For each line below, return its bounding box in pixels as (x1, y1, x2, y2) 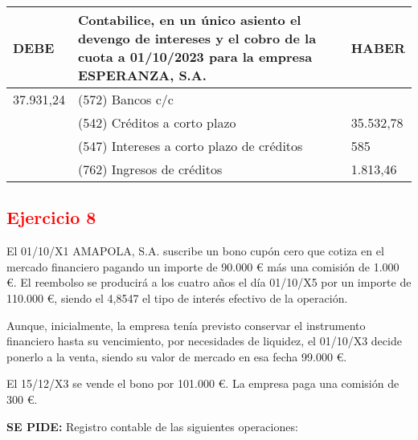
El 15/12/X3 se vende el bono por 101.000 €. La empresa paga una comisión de (6, 375, 400, 392)
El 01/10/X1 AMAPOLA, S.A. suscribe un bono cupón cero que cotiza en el (6, 242, 384, 259)
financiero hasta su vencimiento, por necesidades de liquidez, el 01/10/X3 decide (6, 332, 402, 349)
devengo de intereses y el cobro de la (77, 29, 317, 47)
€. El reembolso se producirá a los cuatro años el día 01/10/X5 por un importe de (6, 274, 412, 291)
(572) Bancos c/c (77, 90, 174, 108)
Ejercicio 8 (6, 205, 96, 230)
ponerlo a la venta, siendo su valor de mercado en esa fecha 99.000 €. (6, 348, 347, 365)
